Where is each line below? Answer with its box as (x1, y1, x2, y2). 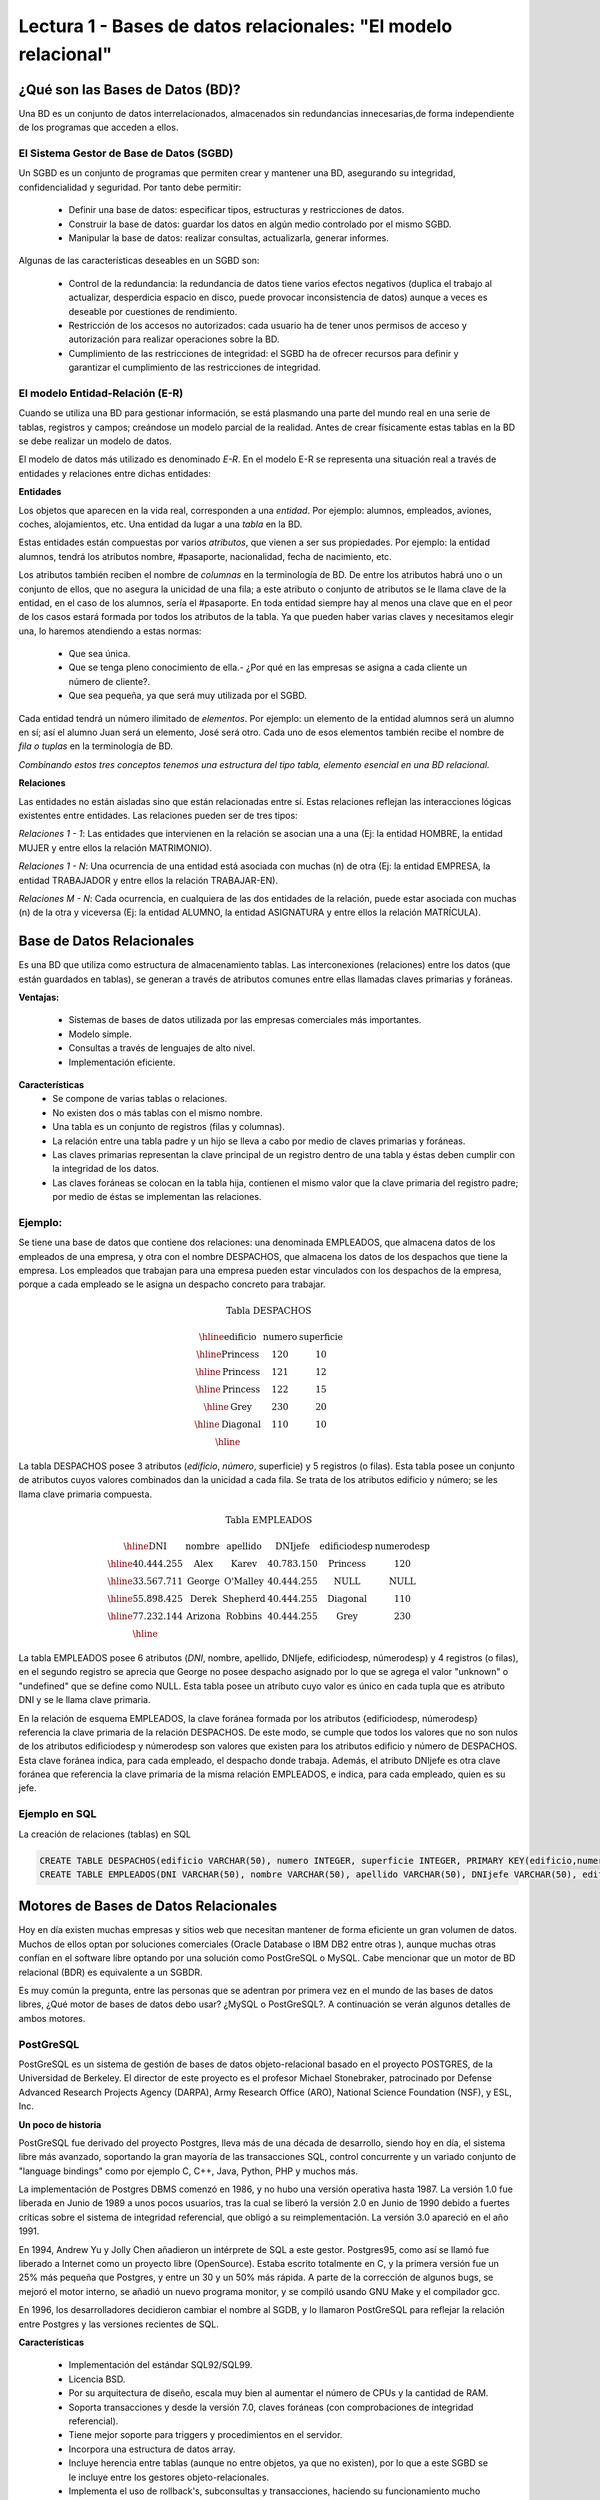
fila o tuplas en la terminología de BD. (18, 740, 174, 752)
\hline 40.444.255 (107, 1558, 184, 1570)
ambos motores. (18, 2012, 86, 2024)
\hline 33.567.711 (107, 1576, 184, 1587)
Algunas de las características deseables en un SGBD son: (18, 255, 260, 267)
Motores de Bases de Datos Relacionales (18, 1898, 278, 1915)
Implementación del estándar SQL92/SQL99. (68, 2359, 253, 2371)
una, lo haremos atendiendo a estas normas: (18, 625, 202, 637)
